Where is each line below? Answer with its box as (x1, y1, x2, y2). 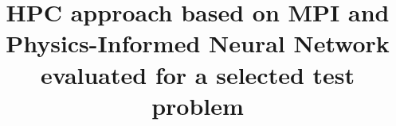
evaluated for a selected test (40, 58, 355, 90)
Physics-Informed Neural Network (6, 27, 390, 59)
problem (151, 89, 244, 121)
